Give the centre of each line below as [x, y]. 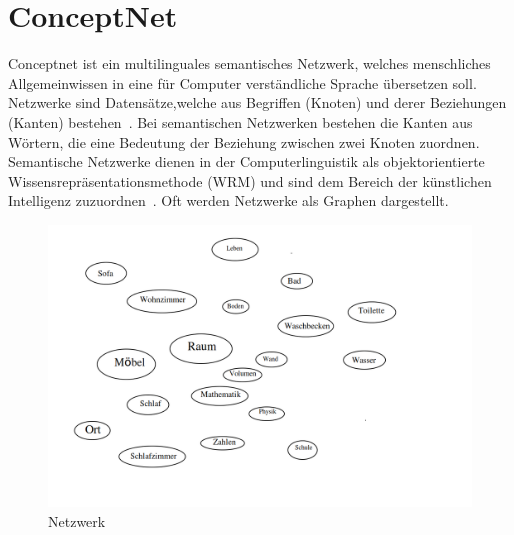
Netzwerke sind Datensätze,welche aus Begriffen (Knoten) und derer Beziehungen [257, 102]
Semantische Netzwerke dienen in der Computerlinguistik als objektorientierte [246, 161]
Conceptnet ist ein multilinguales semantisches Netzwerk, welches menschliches [249, 63]
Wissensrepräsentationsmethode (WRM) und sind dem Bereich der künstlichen [250, 180]
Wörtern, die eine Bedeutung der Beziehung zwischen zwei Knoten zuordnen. [244, 141]
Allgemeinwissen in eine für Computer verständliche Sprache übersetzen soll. [242, 82]
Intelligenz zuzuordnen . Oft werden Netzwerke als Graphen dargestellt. [228, 200]
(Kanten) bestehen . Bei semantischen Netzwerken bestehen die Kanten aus [240, 121]
